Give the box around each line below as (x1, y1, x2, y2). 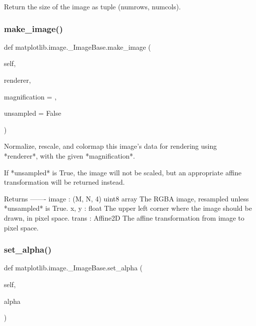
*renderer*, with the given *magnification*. (4, 150, 135, 161)
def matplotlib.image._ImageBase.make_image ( (4, 41, 151, 52)
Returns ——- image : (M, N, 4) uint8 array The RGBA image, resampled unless (4, 193, 249, 203)
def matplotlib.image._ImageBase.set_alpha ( (4, 262, 143, 273)
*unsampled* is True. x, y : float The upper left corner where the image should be (4, 203, 252, 213)
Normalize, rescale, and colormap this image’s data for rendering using (4, 141, 217, 151)
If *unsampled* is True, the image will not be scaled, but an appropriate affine (4, 167, 242, 177)
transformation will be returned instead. (4, 177, 125, 187)
